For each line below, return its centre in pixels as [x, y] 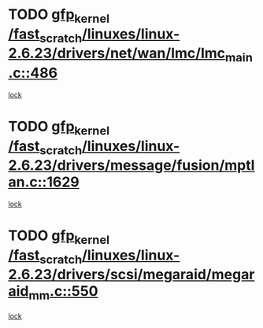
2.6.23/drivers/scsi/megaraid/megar [131, 275]
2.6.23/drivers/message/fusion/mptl [131, 166]
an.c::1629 [44, 182]
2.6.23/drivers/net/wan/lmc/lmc [117, 53]
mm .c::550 [63, 293]
